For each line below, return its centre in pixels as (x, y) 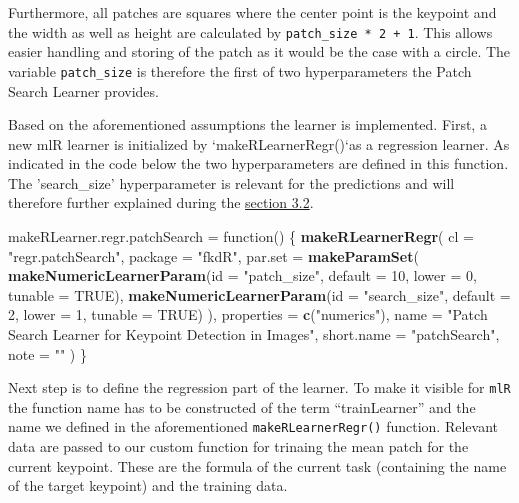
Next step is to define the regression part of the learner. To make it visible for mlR (259, 387)
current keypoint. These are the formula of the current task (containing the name (257, 465)
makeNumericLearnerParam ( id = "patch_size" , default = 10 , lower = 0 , (242, 275)
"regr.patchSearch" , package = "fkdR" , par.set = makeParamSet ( (213, 255)
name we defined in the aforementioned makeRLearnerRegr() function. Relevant (253, 426)
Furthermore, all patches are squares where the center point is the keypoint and (252, 12)
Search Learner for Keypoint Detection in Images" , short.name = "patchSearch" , (254, 334)
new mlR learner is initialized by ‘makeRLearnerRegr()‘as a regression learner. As (259, 143)
